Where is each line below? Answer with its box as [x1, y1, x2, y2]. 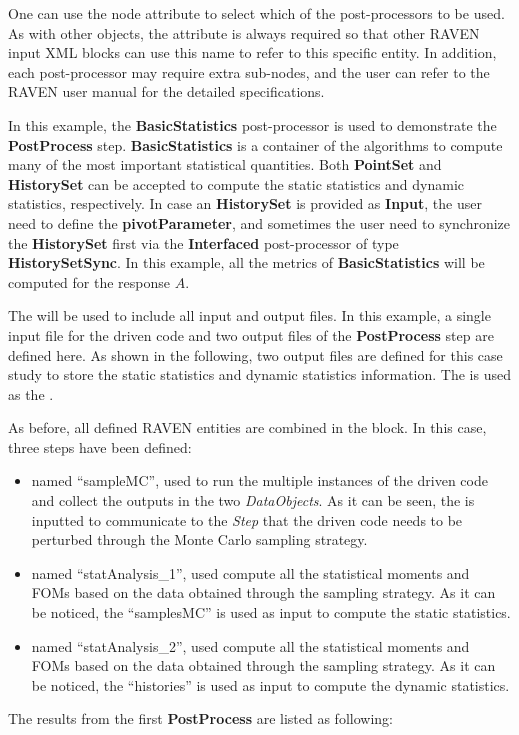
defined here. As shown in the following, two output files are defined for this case [8, 344, 503, 365]
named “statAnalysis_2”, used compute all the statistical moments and [31, 635, 470, 656]
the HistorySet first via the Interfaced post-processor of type [8, 232, 399, 253]
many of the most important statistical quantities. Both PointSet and [8, 154, 442, 175]
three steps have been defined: [8, 436, 192, 457]
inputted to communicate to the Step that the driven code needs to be [31, 509, 463, 530]
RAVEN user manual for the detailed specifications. [8, 81, 325, 102]
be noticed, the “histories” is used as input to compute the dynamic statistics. [31, 674, 510, 695]
